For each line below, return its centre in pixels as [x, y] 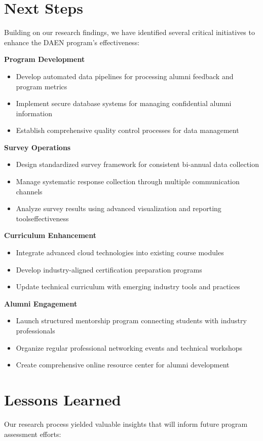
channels [29, 191]
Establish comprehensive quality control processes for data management [127, 130]
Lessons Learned [63, 399]
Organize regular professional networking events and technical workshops [129, 347]
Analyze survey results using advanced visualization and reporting [119, 208]
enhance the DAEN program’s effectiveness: [72, 42]
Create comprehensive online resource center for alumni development [123, 365]
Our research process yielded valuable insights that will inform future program [126, 423]
